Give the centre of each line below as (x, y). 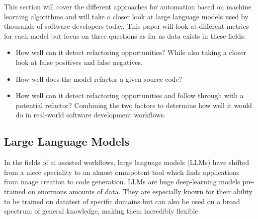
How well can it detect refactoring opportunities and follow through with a (129, 95)
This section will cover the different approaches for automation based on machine (128, 6)
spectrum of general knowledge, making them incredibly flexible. (102, 211)
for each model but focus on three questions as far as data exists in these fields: (125, 35)
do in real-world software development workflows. (91, 115)
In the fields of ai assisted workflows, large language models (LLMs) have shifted (127, 162)
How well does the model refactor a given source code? (99, 79)
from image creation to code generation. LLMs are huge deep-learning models (122, 182)
